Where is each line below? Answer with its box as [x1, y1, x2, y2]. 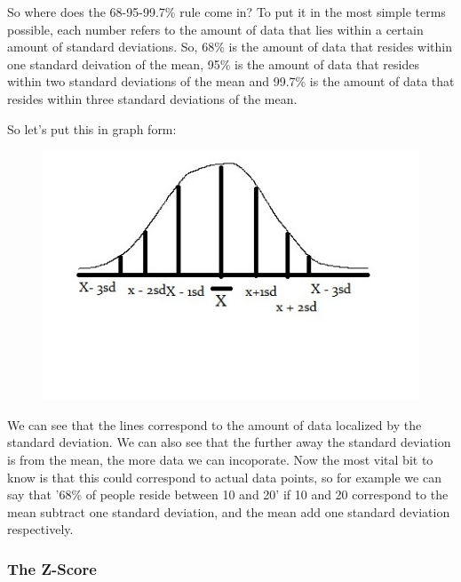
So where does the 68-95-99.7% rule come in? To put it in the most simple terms [7, 3, 446, 20]
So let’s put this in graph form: [7, 119, 177, 138]
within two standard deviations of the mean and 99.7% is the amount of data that [7, 72, 455, 91]
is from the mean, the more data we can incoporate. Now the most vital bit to [7, 450, 433, 468]
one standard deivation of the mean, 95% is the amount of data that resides [7, 54, 419, 73]
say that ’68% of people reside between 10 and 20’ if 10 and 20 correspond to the [7, 485, 449, 504]
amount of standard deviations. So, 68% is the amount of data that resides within [7, 37, 452, 56]
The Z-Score [7, 557, 97, 579]
